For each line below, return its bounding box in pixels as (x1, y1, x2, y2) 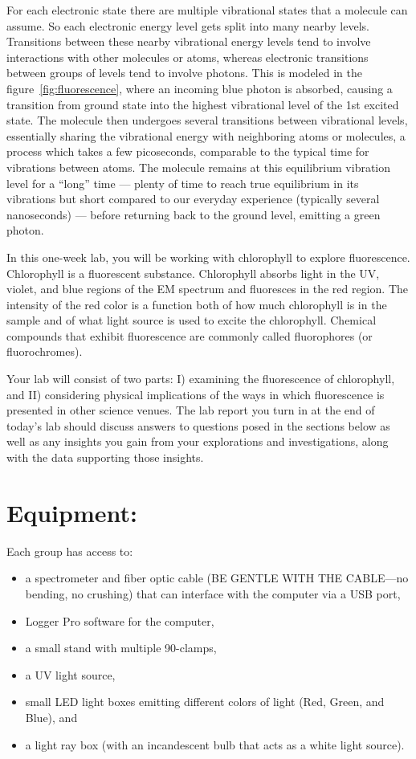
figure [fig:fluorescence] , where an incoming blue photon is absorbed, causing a (6, 80, 393, 96)
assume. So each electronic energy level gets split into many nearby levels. (6, 17, 369, 34)
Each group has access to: (6, 542, 133, 559)
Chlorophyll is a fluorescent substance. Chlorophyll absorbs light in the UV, (6, 264, 380, 281)
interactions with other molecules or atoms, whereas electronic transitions (6, 48, 369, 65)
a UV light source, (25, 666, 116, 683)
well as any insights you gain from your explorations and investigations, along (6, 433, 389, 450)
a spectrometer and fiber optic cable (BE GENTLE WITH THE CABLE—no (25, 569, 409, 586)
